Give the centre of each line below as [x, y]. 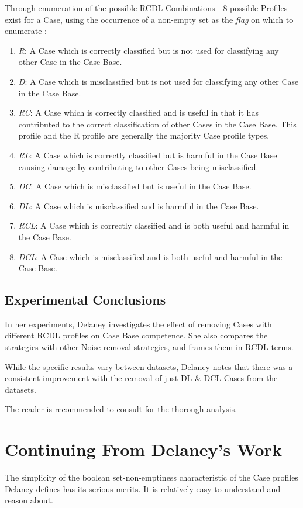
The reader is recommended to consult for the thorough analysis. [121, 409]
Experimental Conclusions [85, 300]
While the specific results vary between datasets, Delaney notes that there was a [149, 366]
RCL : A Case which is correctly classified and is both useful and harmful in [154, 225]
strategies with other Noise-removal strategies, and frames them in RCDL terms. [149, 347]
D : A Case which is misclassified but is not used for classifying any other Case [159, 81]
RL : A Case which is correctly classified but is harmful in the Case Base [148, 155]
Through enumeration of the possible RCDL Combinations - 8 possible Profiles [146, 8]
